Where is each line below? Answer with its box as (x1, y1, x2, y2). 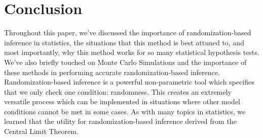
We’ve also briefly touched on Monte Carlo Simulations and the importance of (4, 56, 247, 67)
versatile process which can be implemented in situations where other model (4, 96, 241, 107)
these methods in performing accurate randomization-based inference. (4, 66, 220, 77)
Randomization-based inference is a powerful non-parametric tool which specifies (4, 77, 254, 87)
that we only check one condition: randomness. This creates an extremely (4, 86, 232, 97)
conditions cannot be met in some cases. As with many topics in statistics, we (4, 106, 246, 116)
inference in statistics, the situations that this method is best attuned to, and (4, 37, 244, 47)
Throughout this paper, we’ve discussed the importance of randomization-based (4, 27, 251, 38)
